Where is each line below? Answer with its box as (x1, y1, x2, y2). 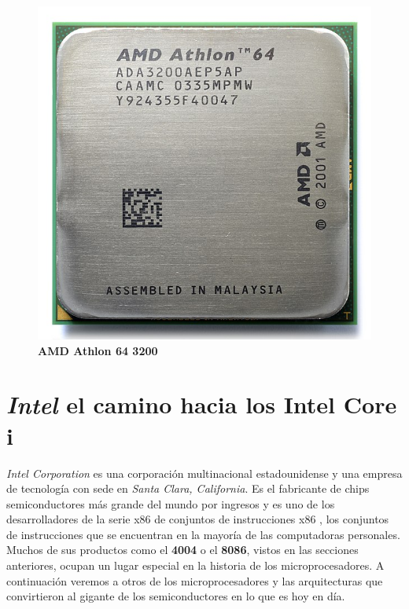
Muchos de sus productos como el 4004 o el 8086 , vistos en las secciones (6, 541, 359, 558)
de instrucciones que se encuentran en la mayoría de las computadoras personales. (6, 526, 400, 542)
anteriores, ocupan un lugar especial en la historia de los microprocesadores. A (6, 557, 385, 574)
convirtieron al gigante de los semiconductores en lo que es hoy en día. (6, 588, 345, 604)
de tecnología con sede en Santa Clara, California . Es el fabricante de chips (6, 480, 370, 497)
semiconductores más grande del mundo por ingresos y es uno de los (6, 495, 335, 512)
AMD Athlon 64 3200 (38, 342, 158, 358)
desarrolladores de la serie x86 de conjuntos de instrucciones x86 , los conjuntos (6, 511, 389, 527)
